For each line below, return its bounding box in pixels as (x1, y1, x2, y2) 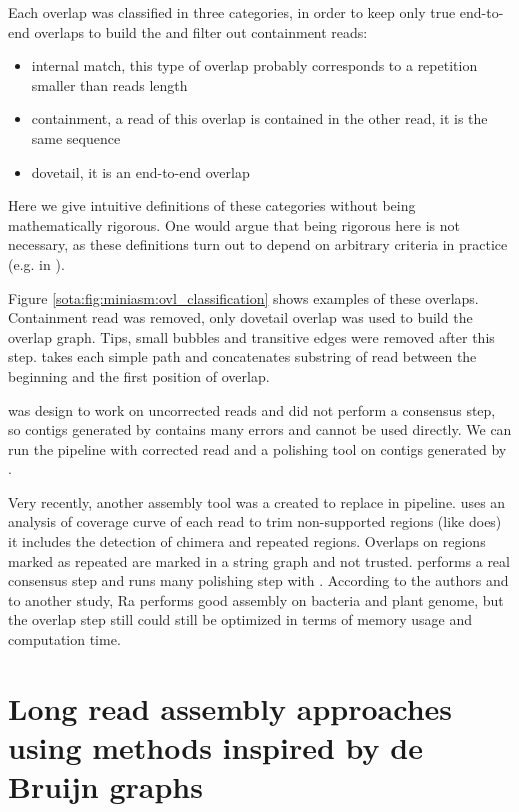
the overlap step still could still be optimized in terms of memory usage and (8, 609, 473, 630)
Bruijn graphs (8, 766, 203, 807)
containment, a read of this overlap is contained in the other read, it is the (31, 108, 488, 129)
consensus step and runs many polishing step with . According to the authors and (8, 570, 509, 591)
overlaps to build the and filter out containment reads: (34, 21, 368, 42)
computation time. (8, 629, 121, 650)
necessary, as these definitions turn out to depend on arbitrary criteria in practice (8, 234, 508, 255)
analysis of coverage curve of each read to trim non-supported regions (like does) (8, 511, 502, 532)
